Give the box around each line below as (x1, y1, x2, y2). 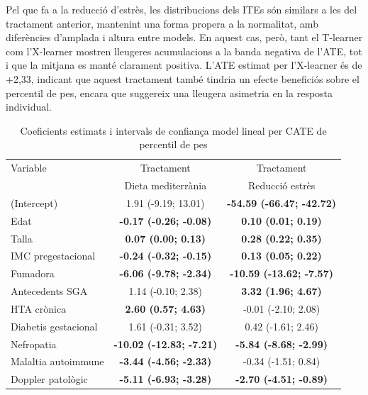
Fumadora (11, 266, 55, 281)
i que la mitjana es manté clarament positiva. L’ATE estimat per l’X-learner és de (6, 57, 362, 72)
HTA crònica (11, 301, 67, 316)
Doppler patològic (11, 372, 88, 386)
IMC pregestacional (11, 248, 96, 263)
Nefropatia (11, 336, 57, 351)
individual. (6, 99, 52, 114)
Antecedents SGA (11, 284, 88, 299)
